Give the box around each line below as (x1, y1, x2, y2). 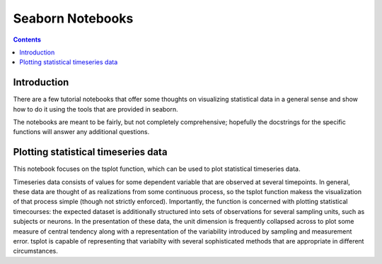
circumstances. (13, 247, 58, 256)
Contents (13, 35, 42, 44)
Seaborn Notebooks (13, 11, 134, 26)
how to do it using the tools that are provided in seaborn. (13, 104, 178, 113)
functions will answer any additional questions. (13, 128, 150, 136)
